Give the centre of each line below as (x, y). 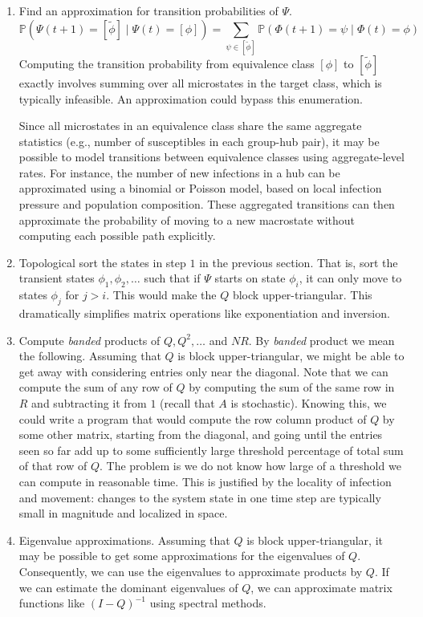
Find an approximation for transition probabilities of (148, 10)
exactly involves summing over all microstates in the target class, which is (200, 82)
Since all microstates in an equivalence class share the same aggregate (190, 126)
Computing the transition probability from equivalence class (167, 63)
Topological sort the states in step (102, 262)
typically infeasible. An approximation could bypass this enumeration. (191, 98)
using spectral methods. (208, 603)
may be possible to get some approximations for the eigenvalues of (182, 556)
